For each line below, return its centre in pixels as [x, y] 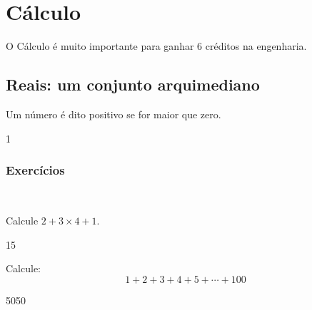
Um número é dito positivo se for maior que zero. [114, 114]
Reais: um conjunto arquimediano [133, 84]
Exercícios [35, 170]
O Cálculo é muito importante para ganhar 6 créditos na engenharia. [156, 46]
